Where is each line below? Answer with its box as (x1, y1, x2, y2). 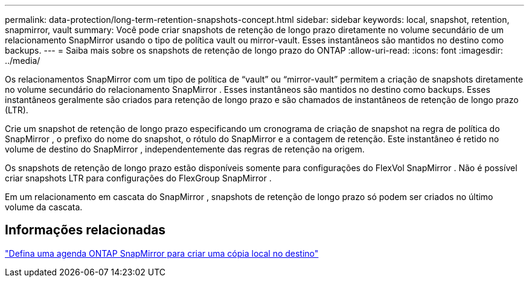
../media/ (5, 55, 40, 66)
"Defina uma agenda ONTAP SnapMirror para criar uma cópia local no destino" (5, 248, 319, 258)
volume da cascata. (5, 202, 83, 212)
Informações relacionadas (5, 222, 166, 238)
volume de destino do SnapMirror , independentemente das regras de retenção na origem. (5, 144, 365, 154)
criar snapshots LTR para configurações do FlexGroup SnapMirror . (5, 173, 272, 183)
